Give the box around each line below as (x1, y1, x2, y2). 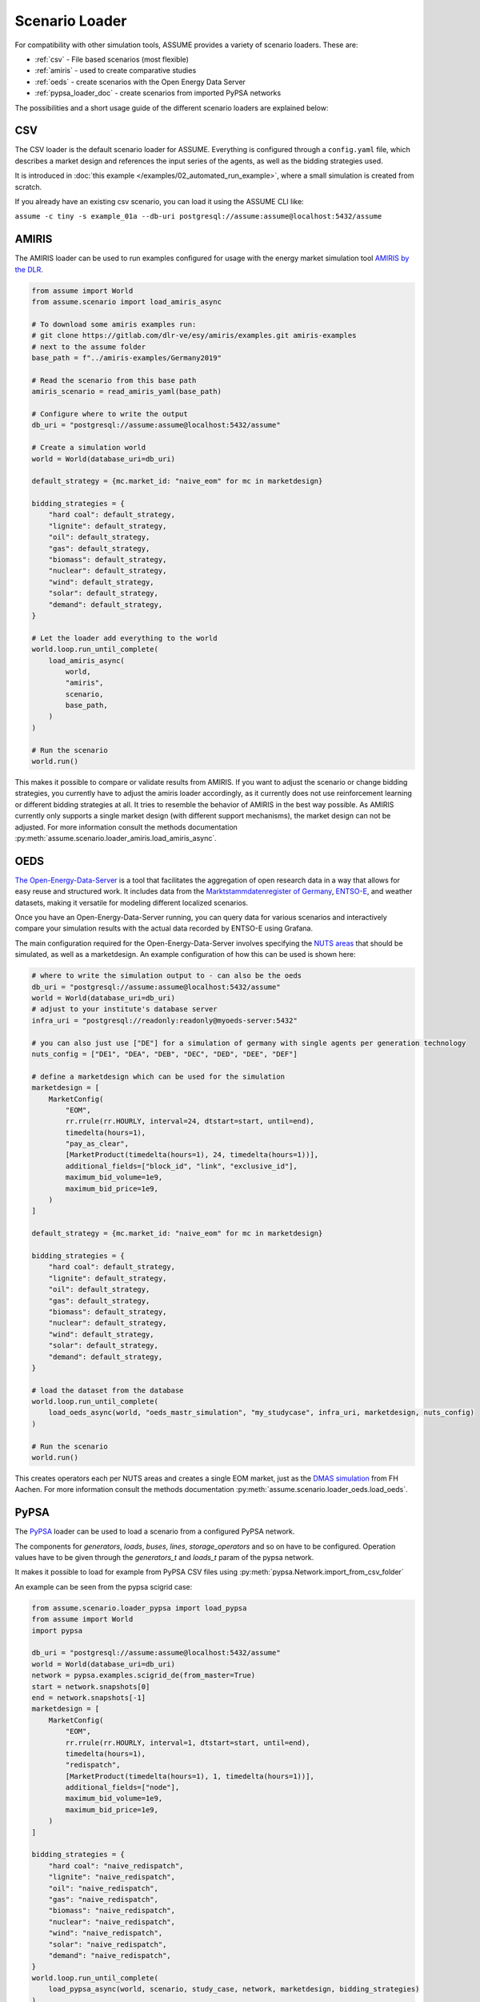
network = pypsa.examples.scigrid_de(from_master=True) (31, 1670, 256, 1680)
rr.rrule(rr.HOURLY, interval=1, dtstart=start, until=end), (65, 1738, 310, 1747)
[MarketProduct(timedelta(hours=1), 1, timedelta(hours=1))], (65, 1771, 315, 1781)
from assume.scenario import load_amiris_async (31, 297, 222, 307)
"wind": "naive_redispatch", (48, 1928, 163, 1938)
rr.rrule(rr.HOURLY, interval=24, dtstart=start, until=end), (65, 1117, 315, 1126)
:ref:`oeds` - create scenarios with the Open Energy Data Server (34, 77, 246, 86)
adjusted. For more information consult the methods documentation (14, 822, 238, 832)
